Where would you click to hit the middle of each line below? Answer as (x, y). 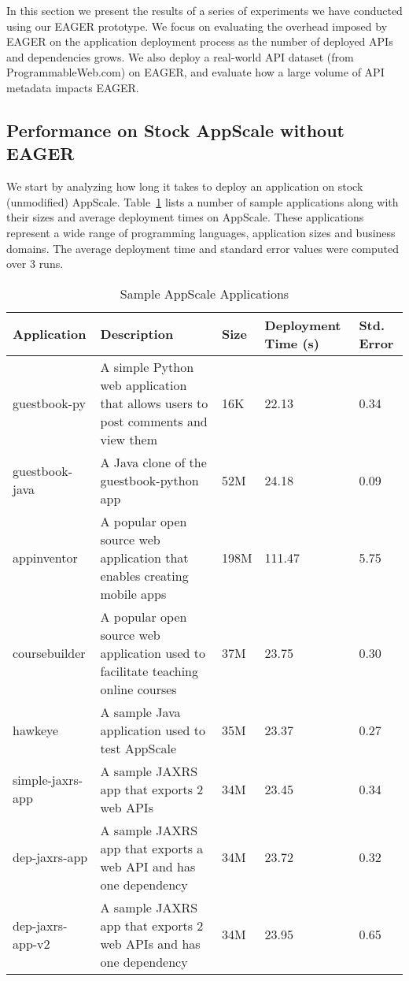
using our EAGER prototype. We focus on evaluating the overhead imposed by (197, 26)
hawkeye (36, 730)
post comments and (154, 421)
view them (129, 439)
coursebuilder (49, 652)
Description (137, 334)
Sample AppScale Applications (204, 293)
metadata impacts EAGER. (73, 87)
